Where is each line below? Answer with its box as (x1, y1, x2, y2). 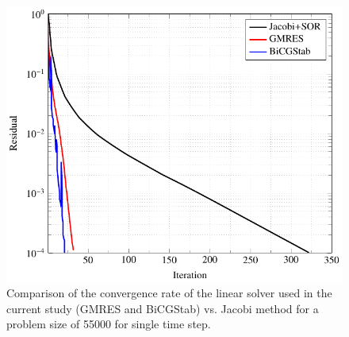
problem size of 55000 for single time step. (6, 316, 211, 332)
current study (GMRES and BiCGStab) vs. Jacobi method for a (6, 300, 319, 316)
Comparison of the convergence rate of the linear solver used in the (6, 285, 332, 301)
